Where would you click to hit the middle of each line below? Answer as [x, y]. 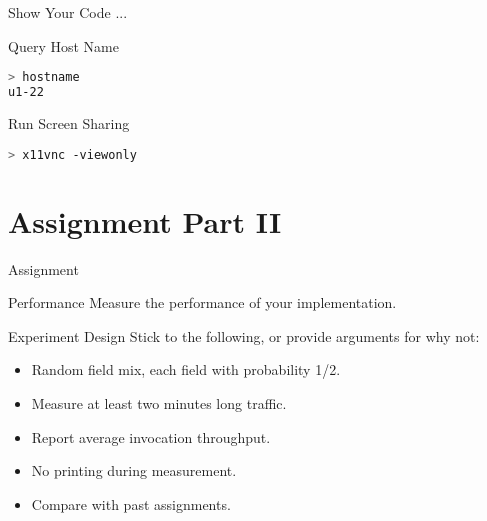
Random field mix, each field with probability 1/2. [186, 369]
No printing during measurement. [134, 470]
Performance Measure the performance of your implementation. [202, 302]
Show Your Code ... [68, 12]
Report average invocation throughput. [151, 436]
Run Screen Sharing [69, 122]
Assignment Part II [145, 220]
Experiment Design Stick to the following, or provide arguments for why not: [244, 335]
